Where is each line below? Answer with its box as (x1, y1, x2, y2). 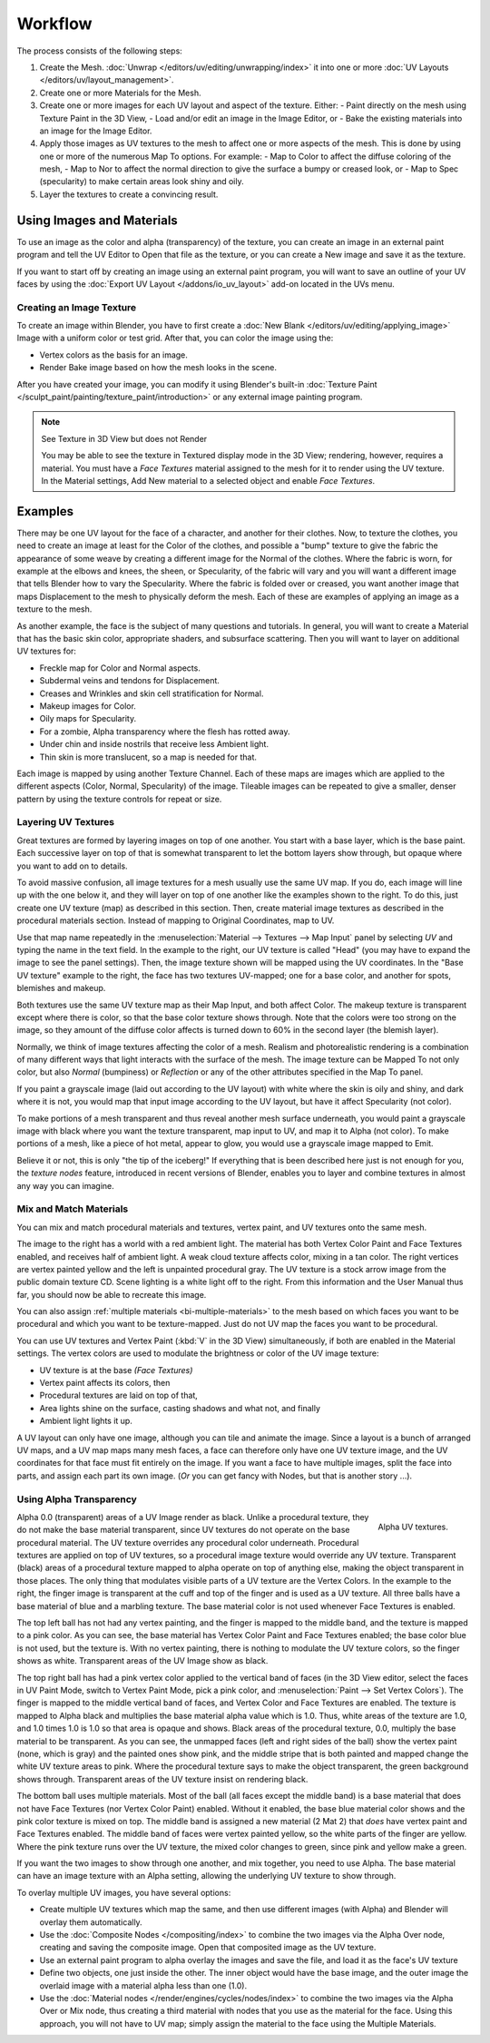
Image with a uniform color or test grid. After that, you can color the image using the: (16, 332, 334, 344)
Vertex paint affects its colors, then (39, 1378, 171, 1389)
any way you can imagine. (16, 1180, 115, 1191)
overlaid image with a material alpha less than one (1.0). (39, 1979, 248, 1991)
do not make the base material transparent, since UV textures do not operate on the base (16, 1525, 350, 1536)
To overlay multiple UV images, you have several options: (16, 1887, 231, 1898)
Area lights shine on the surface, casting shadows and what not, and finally (39, 1402, 321, 1413)
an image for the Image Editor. (39, 125, 152, 136)
